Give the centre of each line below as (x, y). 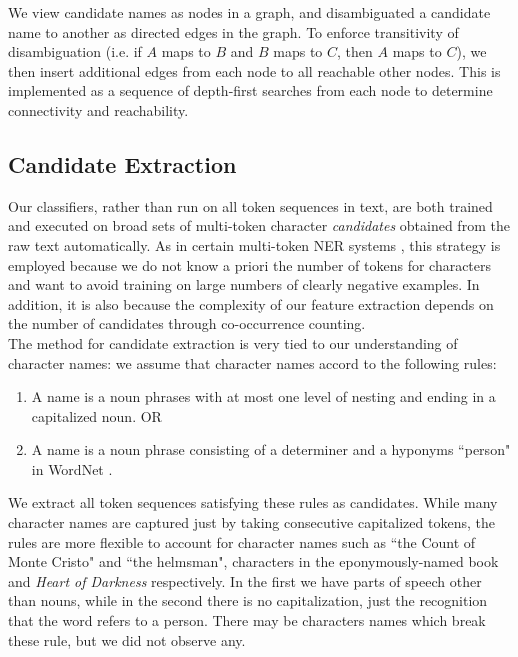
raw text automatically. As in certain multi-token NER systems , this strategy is (254, 244)
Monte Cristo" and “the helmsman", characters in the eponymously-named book (253, 561)
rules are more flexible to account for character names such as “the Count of (242, 541)
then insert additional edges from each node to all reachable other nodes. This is (254, 70)
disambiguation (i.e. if (75, 51)
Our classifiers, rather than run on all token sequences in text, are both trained (250, 205)
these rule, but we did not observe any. (127, 639)
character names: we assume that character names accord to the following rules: (252, 362)
